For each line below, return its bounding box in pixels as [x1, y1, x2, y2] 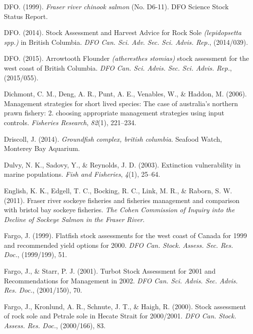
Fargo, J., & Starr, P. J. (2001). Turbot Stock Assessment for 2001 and [4, 266, 216, 276]
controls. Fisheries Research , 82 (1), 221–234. [4, 117, 137, 127]
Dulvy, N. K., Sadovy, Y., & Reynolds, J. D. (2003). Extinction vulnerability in [4, 159, 241, 169]
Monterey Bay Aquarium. [4, 143, 80, 153]
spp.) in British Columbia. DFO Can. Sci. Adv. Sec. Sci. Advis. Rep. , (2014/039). [4, 37, 248, 47]
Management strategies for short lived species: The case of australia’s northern [4, 98, 238, 108]
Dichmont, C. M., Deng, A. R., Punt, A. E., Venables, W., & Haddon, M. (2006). [4, 89, 247, 99]
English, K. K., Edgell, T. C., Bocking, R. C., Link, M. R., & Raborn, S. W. [4, 185, 232, 195]
